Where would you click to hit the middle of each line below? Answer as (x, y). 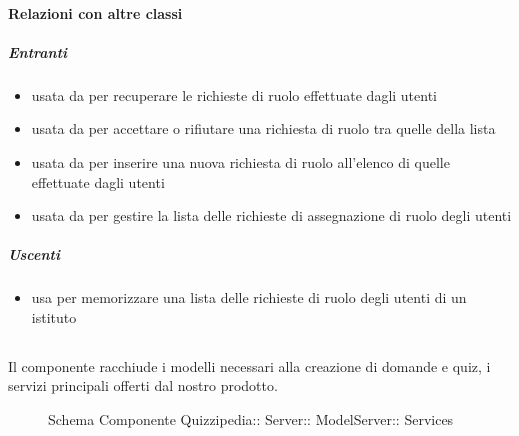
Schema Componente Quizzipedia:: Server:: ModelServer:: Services (251, 419)
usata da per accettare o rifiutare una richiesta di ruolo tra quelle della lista (263, 128)
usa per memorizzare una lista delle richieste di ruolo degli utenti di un (249, 297)
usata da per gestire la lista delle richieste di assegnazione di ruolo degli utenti (271, 215)
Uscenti (34, 254)
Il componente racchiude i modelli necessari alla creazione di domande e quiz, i (249, 365)
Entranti (38, 51)
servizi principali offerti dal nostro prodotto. (143, 385)
